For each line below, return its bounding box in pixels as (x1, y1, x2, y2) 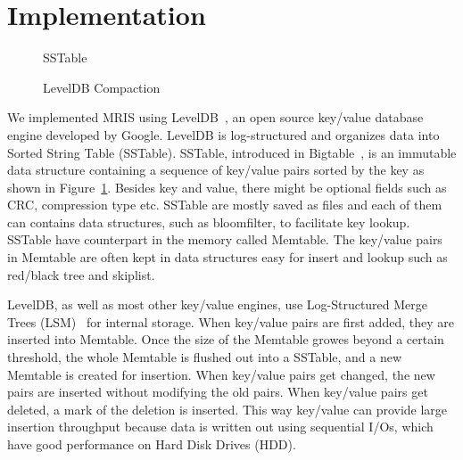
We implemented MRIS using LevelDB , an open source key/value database (7, 108, 424, 127)
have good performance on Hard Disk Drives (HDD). (7, 435, 296, 453)
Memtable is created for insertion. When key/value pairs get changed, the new (7, 365, 435, 383)
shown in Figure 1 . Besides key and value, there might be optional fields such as (7, 177, 447, 196)
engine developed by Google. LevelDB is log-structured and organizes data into (7, 125, 440, 144)
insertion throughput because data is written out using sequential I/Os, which (7, 417, 434, 436)
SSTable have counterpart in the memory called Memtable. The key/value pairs (7, 230, 442, 249)
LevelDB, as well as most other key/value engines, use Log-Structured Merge (7, 295, 428, 314)
